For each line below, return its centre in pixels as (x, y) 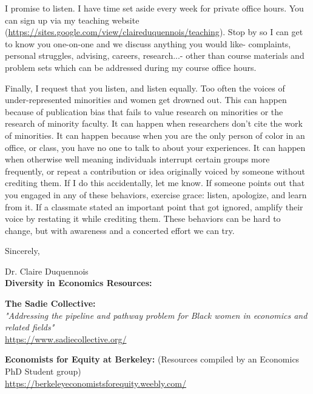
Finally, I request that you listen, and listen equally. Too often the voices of (145, 88)
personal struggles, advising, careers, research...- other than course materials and (155, 55)
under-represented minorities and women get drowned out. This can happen (146, 100)
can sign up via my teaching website (72, 20)
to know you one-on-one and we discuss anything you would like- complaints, (148, 43)
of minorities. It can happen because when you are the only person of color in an (155, 135)
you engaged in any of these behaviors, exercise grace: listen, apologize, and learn (156, 194)
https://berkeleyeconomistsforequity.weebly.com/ (96, 383)
